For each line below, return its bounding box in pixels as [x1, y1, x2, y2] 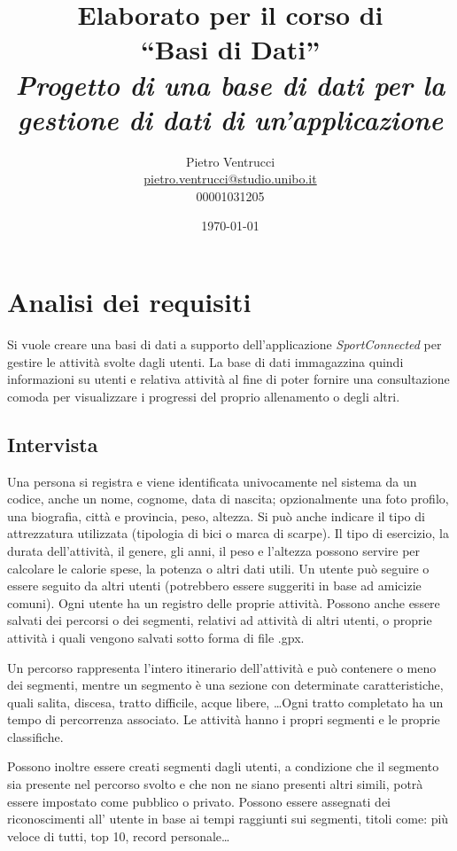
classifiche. [7, 727, 64, 746]
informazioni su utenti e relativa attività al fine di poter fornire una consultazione [7, 370, 450, 388]
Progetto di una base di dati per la [15, 66, 445, 103]
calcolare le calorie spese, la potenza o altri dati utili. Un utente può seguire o [7, 558, 430, 577]
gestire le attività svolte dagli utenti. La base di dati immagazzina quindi [7, 352, 404, 371]
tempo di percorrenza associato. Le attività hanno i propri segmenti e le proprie [7, 710, 440, 729]
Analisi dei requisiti [7, 284, 252, 320]
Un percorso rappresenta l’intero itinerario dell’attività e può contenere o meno [7, 658, 437, 676]
